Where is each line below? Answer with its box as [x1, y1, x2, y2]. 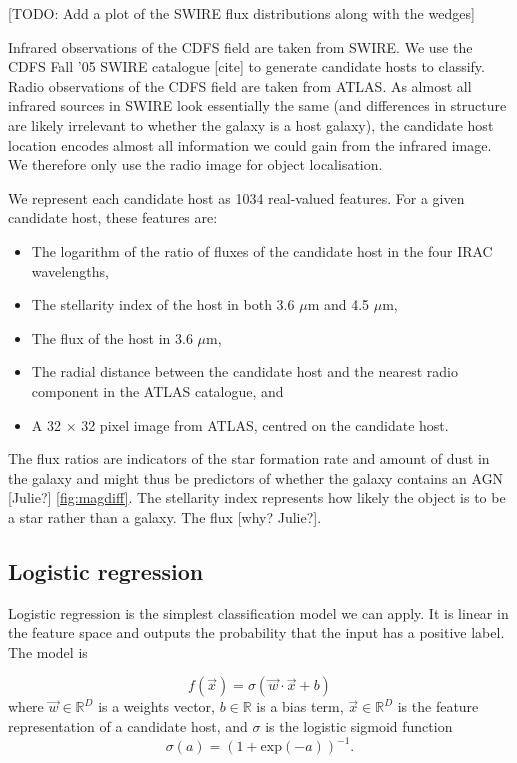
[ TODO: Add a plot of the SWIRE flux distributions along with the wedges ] [8, 3, 475, 23]
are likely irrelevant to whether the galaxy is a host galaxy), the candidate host [8, 114, 494, 135]
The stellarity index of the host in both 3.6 [31, 294, 295, 315]
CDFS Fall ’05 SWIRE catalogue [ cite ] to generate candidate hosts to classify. [8, 56, 485, 77]
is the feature [397, 696, 479, 717]
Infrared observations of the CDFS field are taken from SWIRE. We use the [8, 36, 473, 57]
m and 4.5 [307, 294, 370, 315]
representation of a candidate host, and [8, 716, 248, 737]
